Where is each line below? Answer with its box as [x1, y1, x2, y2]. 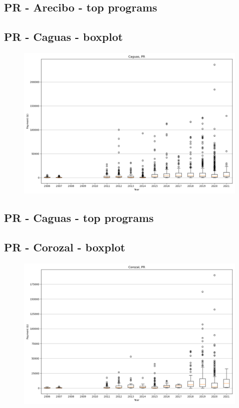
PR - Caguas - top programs [4, 210, 154, 225]
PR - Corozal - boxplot [4, 239, 125, 255]
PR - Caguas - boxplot [4, 29, 123, 44]
